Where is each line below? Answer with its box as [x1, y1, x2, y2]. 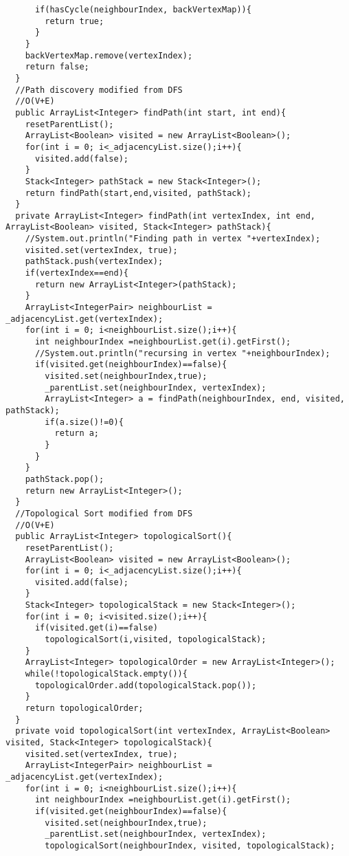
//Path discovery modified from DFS [15, 85, 183, 95]
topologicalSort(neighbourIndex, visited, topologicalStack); [45, 840, 335, 850]
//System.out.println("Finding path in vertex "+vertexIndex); [25, 234, 321, 244]
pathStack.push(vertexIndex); [25, 256, 164, 267]
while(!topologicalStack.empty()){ [25, 669, 188, 679]
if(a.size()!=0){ [45, 417, 124, 427]
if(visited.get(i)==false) [34, 623, 158, 633]
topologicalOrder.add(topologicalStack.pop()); [34, 680, 257, 690]
